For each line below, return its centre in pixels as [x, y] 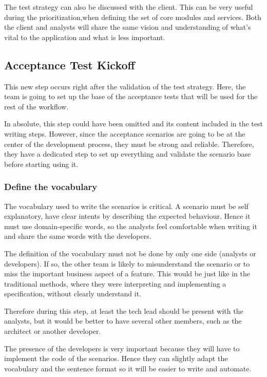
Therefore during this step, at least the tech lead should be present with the [124, 310]
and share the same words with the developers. [78, 236]
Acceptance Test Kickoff [70, 64]
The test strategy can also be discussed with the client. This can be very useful [129, 7]
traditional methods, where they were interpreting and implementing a [115, 283]
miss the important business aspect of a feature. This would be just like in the [127, 274]
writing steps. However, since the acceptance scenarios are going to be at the [125, 133]
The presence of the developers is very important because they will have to [122, 348]
